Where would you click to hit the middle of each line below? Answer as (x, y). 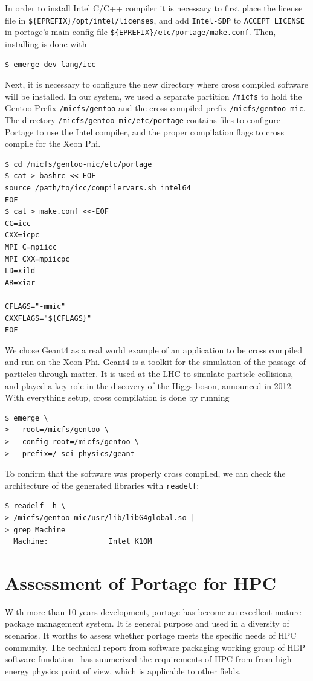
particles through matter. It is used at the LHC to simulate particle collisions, (149, 373)
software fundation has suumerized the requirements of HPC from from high (148, 659)
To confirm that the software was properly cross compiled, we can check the (145, 473)
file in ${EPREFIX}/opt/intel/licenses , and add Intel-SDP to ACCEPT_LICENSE (155, 20)
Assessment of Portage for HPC (141, 582)
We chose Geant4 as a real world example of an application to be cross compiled (154, 350)
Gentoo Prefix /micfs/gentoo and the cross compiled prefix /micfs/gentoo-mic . (155, 108)
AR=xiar (20, 282)
